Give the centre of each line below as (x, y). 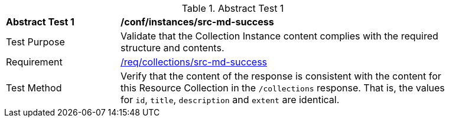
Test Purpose (35, 42)
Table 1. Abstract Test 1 (233, 8)
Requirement (34, 62)
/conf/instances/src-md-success (197, 22)
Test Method (34, 88)
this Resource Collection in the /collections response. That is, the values (283, 88)
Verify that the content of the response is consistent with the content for (281, 76)
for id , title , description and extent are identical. (230, 100)
